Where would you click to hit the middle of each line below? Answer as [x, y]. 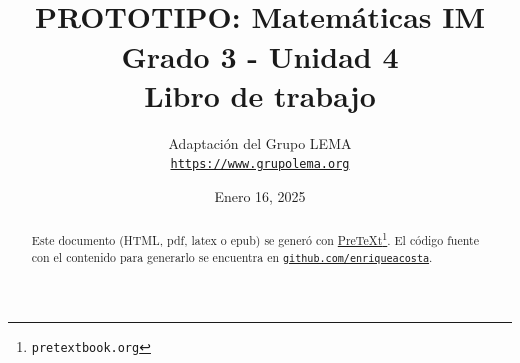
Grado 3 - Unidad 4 [260, 55]
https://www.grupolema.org [260, 164]
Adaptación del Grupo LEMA [260, 142]
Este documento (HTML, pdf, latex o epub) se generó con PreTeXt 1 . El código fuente [255, 239]
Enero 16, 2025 [260, 196]
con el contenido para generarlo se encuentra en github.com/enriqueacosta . [232, 257]
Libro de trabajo [260, 94]
